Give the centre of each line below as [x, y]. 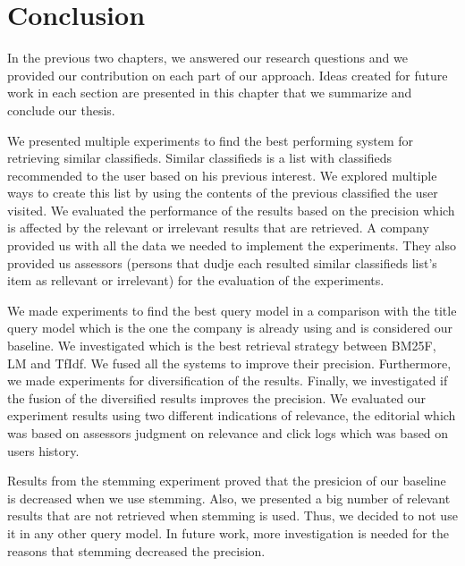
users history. [43, 450]
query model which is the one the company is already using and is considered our [230, 328]
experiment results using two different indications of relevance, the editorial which [232, 415]
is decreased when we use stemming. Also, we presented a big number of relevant [229, 498]
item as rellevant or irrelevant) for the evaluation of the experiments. [196, 280]
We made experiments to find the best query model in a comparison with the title [232, 310]
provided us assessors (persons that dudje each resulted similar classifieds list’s [222, 262]
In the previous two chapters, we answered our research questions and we [207, 58]
